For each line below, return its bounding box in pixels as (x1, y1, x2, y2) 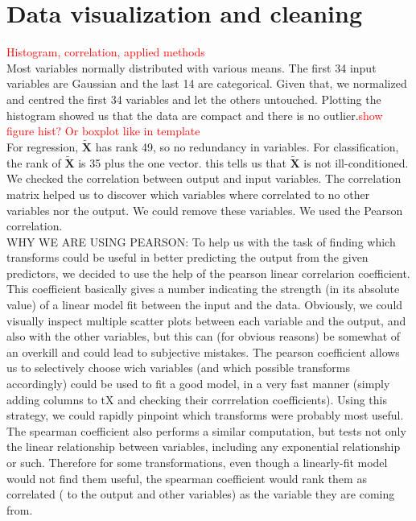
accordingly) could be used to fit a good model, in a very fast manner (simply (6, 375, 390, 392)
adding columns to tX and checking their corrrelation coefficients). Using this (6, 391, 387, 407)
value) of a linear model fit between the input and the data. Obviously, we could (6, 296, 403, 313)
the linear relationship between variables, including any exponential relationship (6, 438, 401, 455)
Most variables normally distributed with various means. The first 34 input (6, 59, 377, 76)
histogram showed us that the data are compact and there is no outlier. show (6, 106, 383, 123)
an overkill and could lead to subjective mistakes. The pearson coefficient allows (6, 343, 400, 360)
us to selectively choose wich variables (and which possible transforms (6, 359, 350, 376)
